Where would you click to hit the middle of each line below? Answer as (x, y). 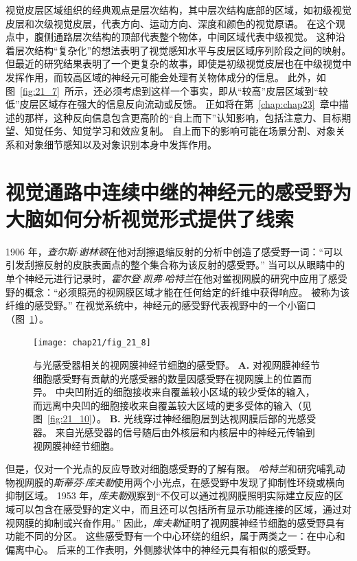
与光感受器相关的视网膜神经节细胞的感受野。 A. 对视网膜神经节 (176, 365)
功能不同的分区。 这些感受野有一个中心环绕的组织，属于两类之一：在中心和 (175, 536)
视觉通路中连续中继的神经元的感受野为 (179, 191)
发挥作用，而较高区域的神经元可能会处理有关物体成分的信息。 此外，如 (166, 77)
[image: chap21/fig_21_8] (92, 343)
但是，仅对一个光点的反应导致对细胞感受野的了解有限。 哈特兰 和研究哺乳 (171, 469)
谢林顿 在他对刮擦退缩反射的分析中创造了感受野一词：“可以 (211, 251)
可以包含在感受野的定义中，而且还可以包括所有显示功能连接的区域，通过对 (183, 509)
